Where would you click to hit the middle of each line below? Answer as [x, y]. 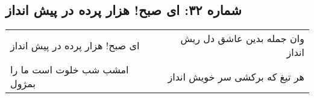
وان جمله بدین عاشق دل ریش [242, 38]
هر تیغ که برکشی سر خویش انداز [236, 76]
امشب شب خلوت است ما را [70, 70]
